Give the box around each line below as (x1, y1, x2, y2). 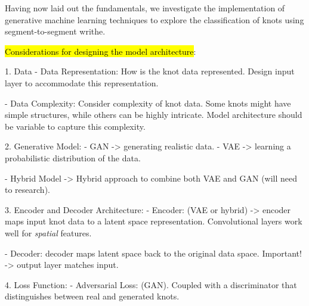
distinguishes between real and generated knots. (5, 290, 180, 302)
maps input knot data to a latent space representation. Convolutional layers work (5, 215, 302, 227)
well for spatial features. (5, 226, 92, 239)
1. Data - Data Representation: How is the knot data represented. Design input (5, 65, 295, 77)
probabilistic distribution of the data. (5, 151, 141, 164)
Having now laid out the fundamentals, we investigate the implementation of (5, 2, 285, 14)
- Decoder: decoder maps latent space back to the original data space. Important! (5, 246, 302, 259)
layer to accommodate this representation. (5, 76, 159, 89)
